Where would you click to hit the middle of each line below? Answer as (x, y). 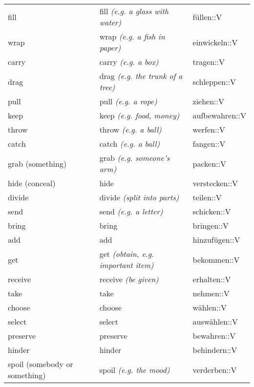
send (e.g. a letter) (131, 211)
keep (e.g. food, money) (139, 115)
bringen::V (211, 225)
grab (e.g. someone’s (135, 158)
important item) (127, 265)
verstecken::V (215, 183)
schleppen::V (214, 81)
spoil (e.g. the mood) (135, 369)
